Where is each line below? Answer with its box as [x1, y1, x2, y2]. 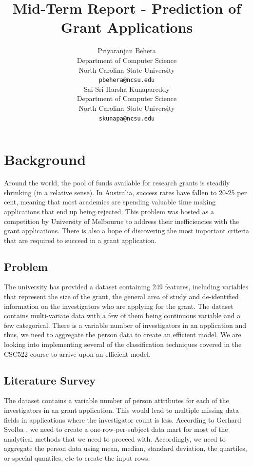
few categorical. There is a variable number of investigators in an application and [4, 320, 247, 330]
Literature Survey [4, 372, 96, 387]
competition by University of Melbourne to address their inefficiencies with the [4, 216, 239, 226]
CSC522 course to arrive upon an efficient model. [4, 348, 151, 359]
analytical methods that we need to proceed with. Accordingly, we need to [4, 433, 226, 444]
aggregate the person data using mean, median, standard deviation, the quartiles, [4, 443, 247, 453]
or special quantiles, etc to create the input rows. [4, 453, 150, 463]
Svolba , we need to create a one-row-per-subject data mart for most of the [4, 424, 228, 434]
